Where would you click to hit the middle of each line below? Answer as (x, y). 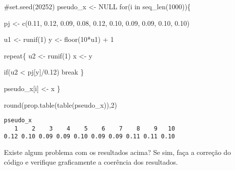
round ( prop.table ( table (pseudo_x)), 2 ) (61, 104)
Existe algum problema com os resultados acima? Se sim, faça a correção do (117, 152)
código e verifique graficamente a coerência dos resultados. (91, 161)
